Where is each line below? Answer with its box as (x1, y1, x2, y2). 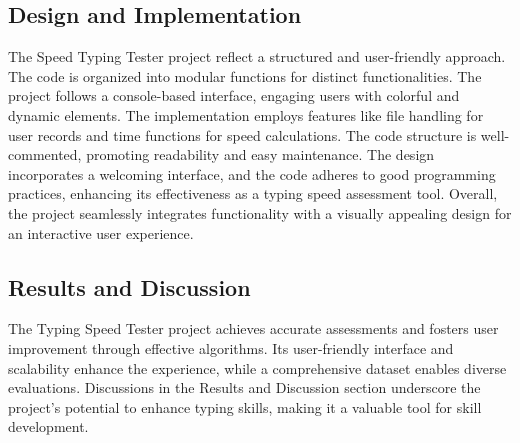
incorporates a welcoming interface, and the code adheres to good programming (8, 163, 496, 184)
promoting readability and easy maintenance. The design (86, 144, 435, 165)
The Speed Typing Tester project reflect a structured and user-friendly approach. (8, 46, 506, 67)
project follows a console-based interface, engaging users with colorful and (8, 85, 460, 106)
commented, (8, 144, 82, 165)
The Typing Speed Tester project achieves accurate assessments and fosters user (8, 318, 499, 339)
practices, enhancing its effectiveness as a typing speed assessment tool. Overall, (8, 183, 498, 204)
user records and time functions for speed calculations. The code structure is (8, 124, 477, 145)
